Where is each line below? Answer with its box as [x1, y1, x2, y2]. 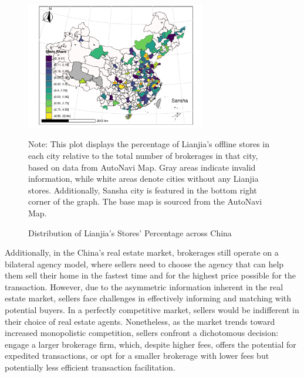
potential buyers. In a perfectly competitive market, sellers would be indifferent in [5, 304, 299, 316]
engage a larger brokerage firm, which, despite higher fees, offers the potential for [5, 338, 296, 350]
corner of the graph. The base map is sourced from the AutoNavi [28, 195, 262, 208]
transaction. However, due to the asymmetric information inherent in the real [5, 280, 283, 293]
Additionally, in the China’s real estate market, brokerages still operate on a [5, 246, 279, 259]
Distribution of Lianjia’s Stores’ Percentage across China [28, 226, 232, 239]
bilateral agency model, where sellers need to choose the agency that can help [5, 257, 284, 270]
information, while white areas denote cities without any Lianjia [28, 172, 259, 185]
